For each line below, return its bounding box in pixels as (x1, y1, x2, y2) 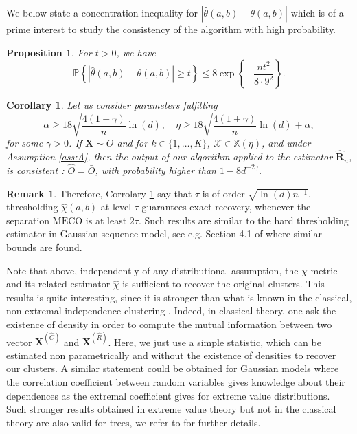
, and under (261, 135, 311, 150)
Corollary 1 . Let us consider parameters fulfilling (6, 98, 218, 112)
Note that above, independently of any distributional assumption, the (6, 263, 299, 277)
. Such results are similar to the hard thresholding (138, 213, 349, 227)
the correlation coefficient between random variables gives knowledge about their (6, 374, 345, 389)
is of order (202, 186, 245, 200)
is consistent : (6, 162, 65, 177)
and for (117, 135, 148, 150)
